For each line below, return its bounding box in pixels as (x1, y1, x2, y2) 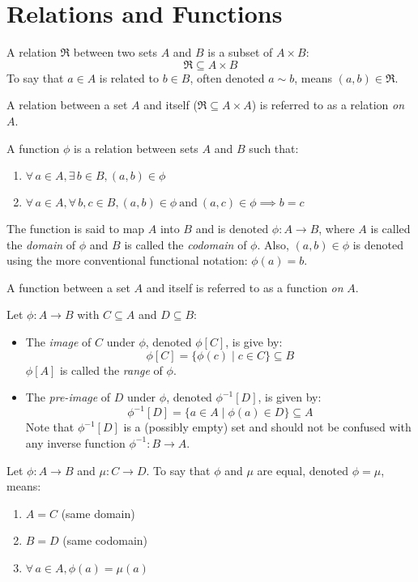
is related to (99, 69, 160, 86)
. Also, (257, 236, 289, 253)
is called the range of (59, 361, 163, 378)
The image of (25, 333, 92, 350)
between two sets (73, 44, 157, 61)
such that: (249, 139, 299, 156)
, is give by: (225, 333, 283, 350)
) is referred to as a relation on (251, 96, 405, 113)
